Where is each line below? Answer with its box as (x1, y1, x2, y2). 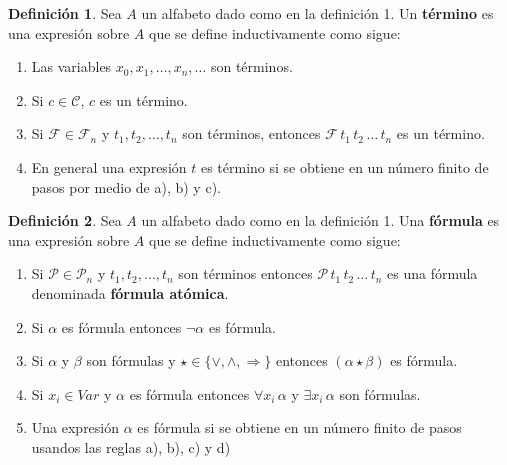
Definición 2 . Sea (8, 210, 122, 231)
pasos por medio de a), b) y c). (31, 176, 221, 197)
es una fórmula (387, 263, 478, 284)
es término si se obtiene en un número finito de (200, 156, 489, 177)
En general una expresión (31, 156, 187, 177)
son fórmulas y (86, 350, 176, 371)
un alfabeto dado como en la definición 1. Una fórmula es (141, 210, 500, 231)
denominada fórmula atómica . (31, 282, 229, 303)
